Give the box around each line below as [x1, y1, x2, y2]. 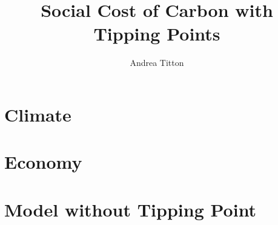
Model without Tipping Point [4, 197, 257, 221]
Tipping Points [93, 21, 220, 46]
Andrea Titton [130, 56, 184, 69]
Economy [4, 149, 82, 174]
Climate [4, 102, 71, 126]
